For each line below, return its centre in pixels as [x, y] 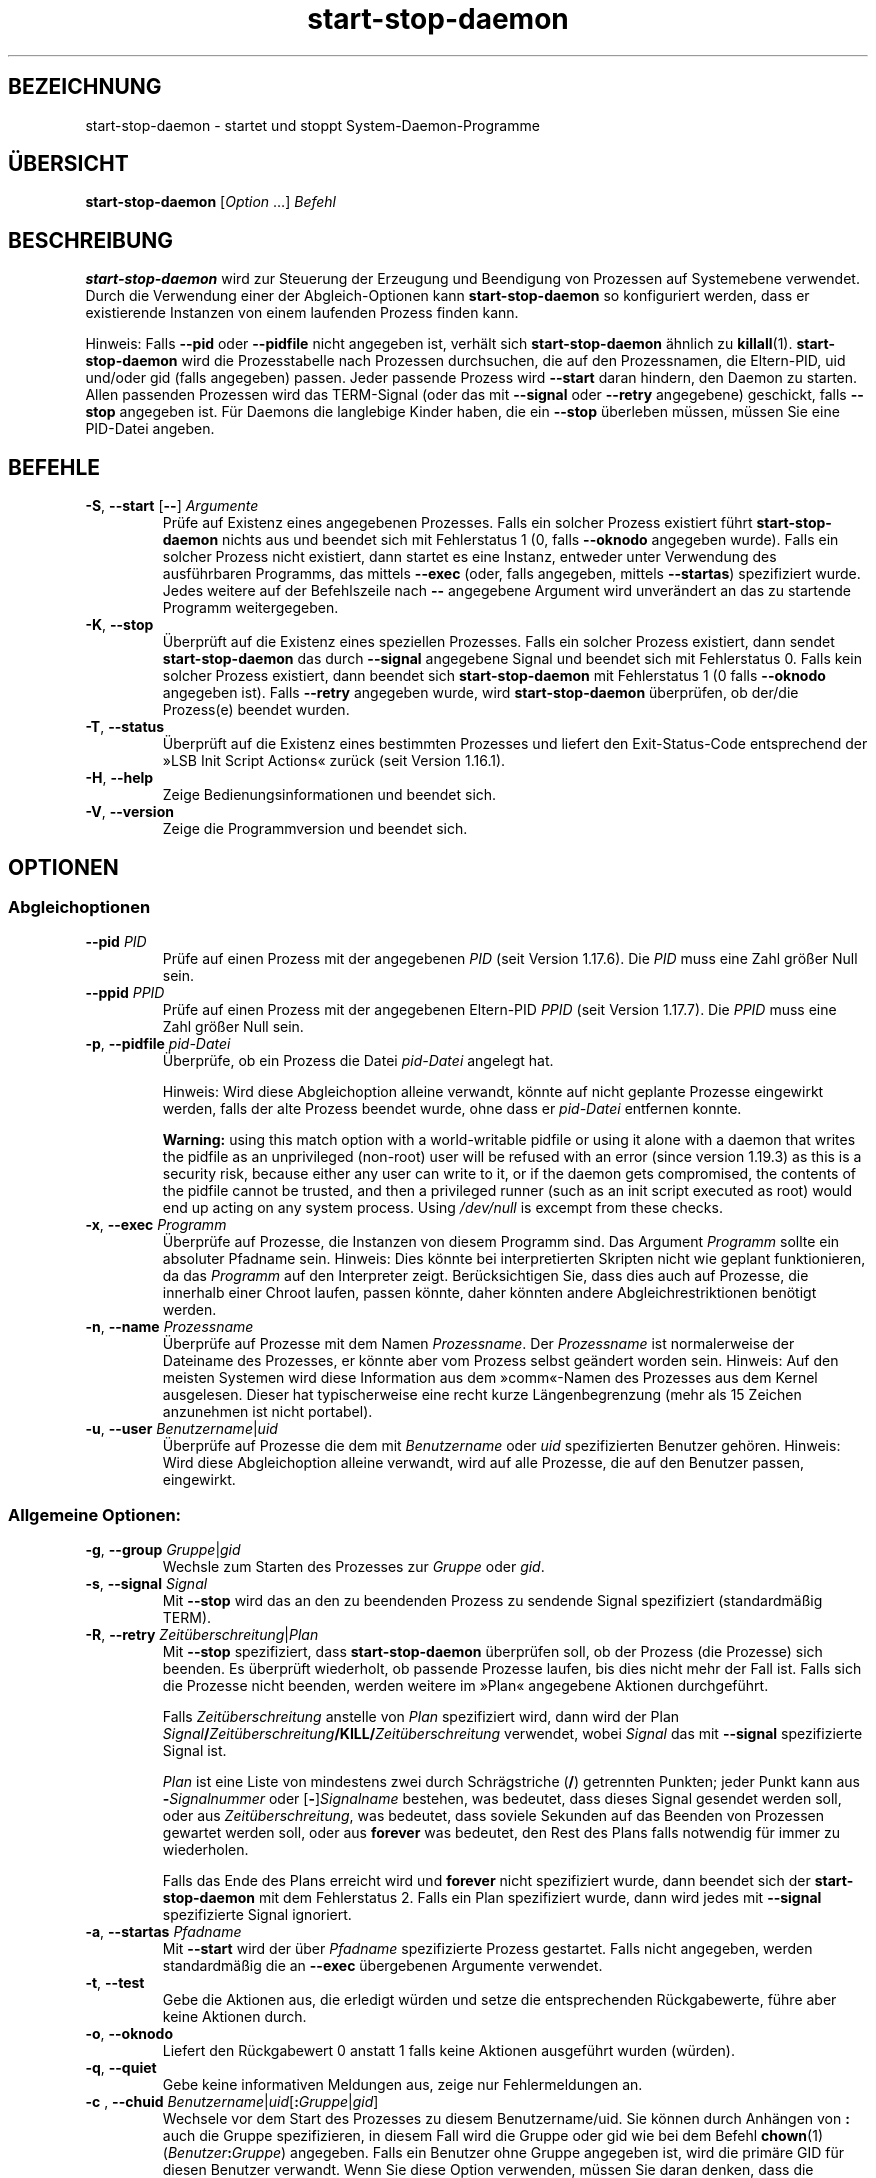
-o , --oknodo [129, 2034]
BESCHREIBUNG [91, 240]
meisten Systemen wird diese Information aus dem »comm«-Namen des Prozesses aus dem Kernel [490, 1378]
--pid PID [116, 942]
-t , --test [115, 1983]
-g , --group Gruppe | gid [163, 1550]
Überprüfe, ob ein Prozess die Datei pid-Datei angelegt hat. [358, 1061]
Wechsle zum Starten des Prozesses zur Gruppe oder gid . [353, 1567]
